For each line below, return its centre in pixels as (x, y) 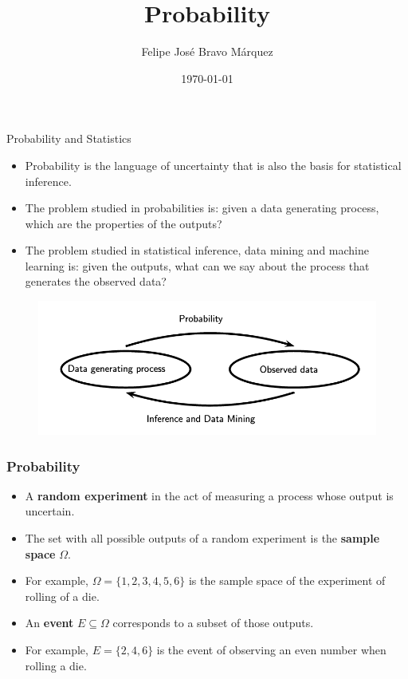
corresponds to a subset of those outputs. (213, 623)
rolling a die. (56, 665)
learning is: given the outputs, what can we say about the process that (197, 265)
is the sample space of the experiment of (287, 580)
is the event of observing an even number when (271, 649)
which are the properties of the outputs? (124, 223)
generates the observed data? (96, 281)
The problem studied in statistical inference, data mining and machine (197, 250)
